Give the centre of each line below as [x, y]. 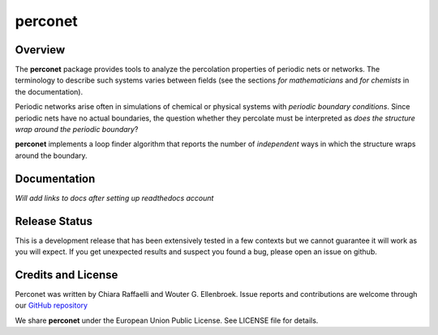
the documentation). [49, 91]
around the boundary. [52, 155]
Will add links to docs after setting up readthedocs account [114, 197]
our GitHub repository [52, 305]
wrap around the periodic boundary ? [77, 129]
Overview [40, 50]
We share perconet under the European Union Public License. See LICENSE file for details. [167, 320]
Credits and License [67, 275]
